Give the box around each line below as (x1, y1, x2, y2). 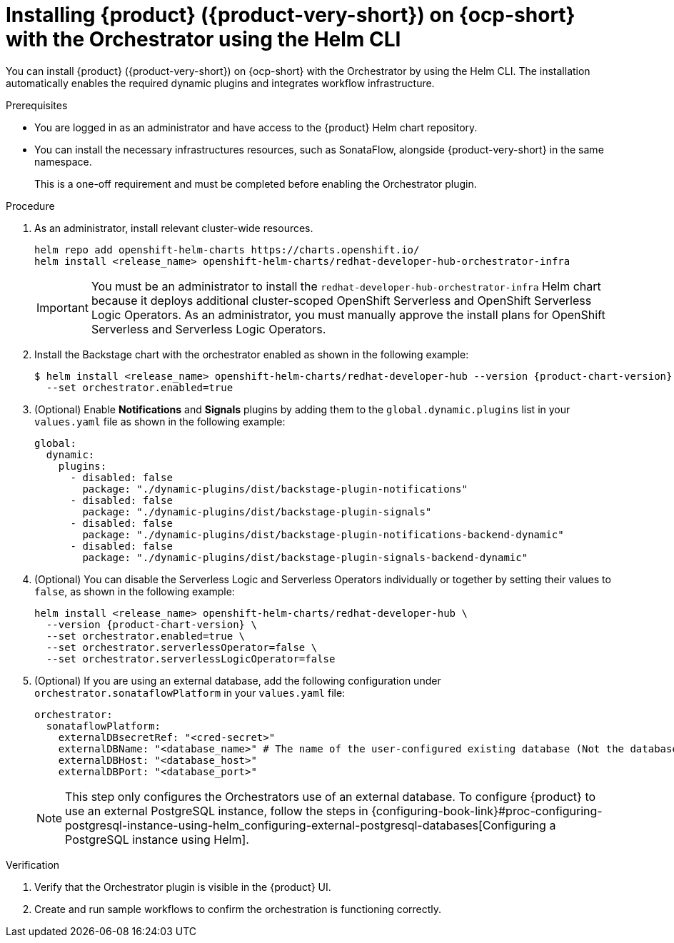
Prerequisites (6, 99, 68, 111)
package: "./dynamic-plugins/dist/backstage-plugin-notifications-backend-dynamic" (82, 528, 564, 540)
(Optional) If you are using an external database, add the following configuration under (34, 674, 441, 687)
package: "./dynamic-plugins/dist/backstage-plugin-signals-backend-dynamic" (82, 551, 528, 563)
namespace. (34, 155, 92, 168)
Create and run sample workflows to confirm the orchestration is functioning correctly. (34, 902, 442, 915)
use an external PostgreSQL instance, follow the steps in (65, 803, 368, 818)
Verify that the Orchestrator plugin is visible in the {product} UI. (34, 880, 331, 893)
